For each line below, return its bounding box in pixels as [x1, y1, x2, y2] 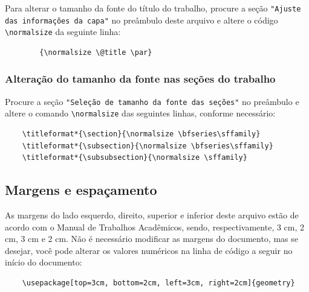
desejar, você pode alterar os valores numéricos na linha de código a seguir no [5, 244, 293, 256]
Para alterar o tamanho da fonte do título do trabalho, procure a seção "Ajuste [5, 2, 301, 14]
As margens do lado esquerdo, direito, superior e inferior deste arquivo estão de [5, 209, 299, 221]
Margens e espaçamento [5, 180, 157, 199]
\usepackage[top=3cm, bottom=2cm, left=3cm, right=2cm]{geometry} [22, 279, 295, 288]
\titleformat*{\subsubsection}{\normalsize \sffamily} [22, 153, 247, 162]
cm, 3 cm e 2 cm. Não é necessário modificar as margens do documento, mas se [5, 232, 299, 245]
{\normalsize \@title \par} [39, 48, 152, 57]
